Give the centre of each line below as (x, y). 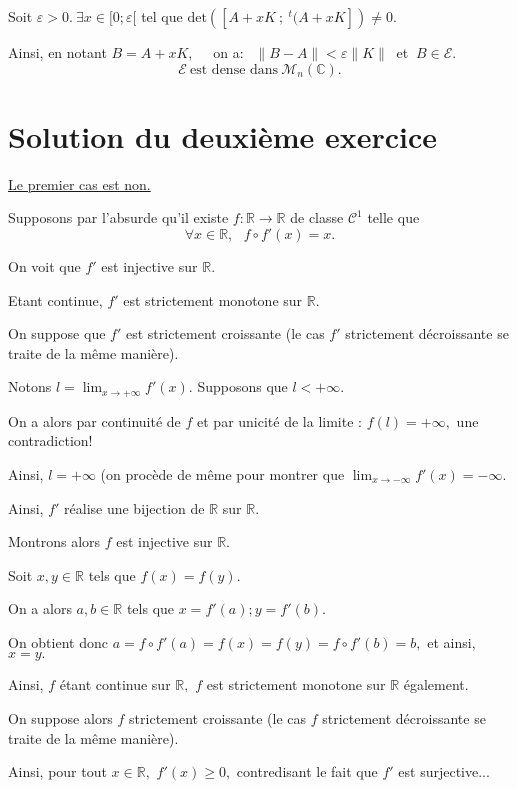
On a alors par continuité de (94, 420)
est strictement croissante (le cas (225, 333)
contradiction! (50, 440)
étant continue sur (115, 684)
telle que (393, 217)
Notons (30, 386)
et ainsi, (451, 641)
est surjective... (444, 771)
